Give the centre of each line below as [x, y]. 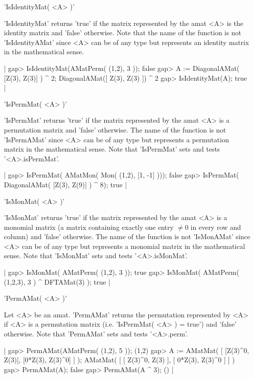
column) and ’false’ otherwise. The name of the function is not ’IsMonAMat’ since [127, 236]
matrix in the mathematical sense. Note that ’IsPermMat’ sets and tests [112, 149]
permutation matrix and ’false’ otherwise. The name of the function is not [115, 129]
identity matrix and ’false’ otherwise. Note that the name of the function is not [123, 33]
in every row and [216, 227]
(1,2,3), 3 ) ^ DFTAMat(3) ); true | [57, 281]
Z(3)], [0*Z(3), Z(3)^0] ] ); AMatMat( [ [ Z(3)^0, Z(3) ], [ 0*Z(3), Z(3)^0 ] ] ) [119, 360]
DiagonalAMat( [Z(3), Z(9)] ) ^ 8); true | [66, 184]
